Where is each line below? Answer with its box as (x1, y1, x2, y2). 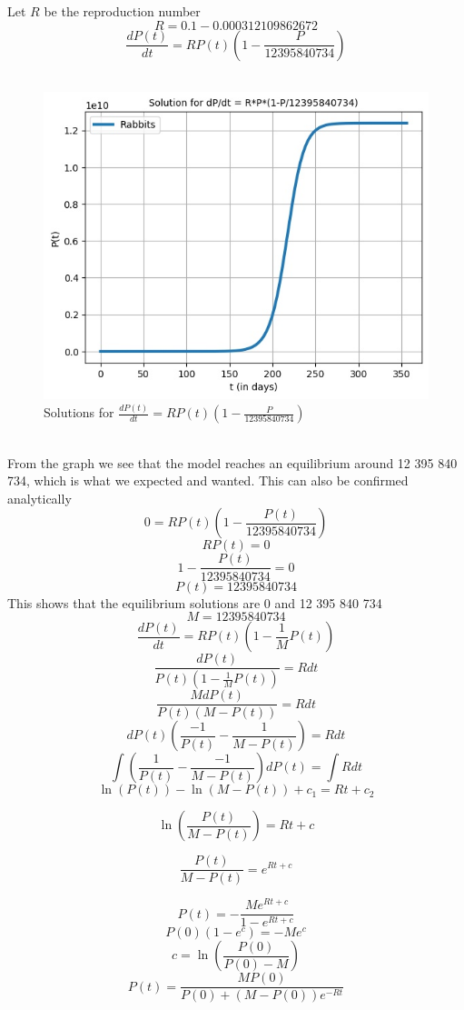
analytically (7, 488, 72, 507)
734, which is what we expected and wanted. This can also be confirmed (7, 471, 409, 490)
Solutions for (44, 403, 114, 422)
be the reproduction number (44, 2, 201, 20)
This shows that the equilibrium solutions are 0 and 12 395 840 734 (7, 593, 382, 612)
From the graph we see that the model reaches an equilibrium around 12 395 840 (7, 453, 458, 472)
